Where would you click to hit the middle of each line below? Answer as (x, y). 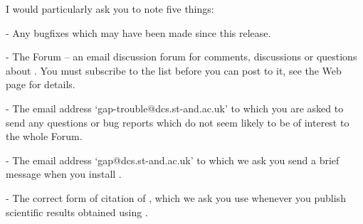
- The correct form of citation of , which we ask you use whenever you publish (176, 197)
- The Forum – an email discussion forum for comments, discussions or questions (181, 57)
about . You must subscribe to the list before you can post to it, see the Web (174, 70)
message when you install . (64, 174)
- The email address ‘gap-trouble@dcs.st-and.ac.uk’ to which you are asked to (175, 108)
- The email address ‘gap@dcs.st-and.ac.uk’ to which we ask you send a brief (173, 160)
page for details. (41, 84)
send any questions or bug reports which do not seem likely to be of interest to (178, 122)
